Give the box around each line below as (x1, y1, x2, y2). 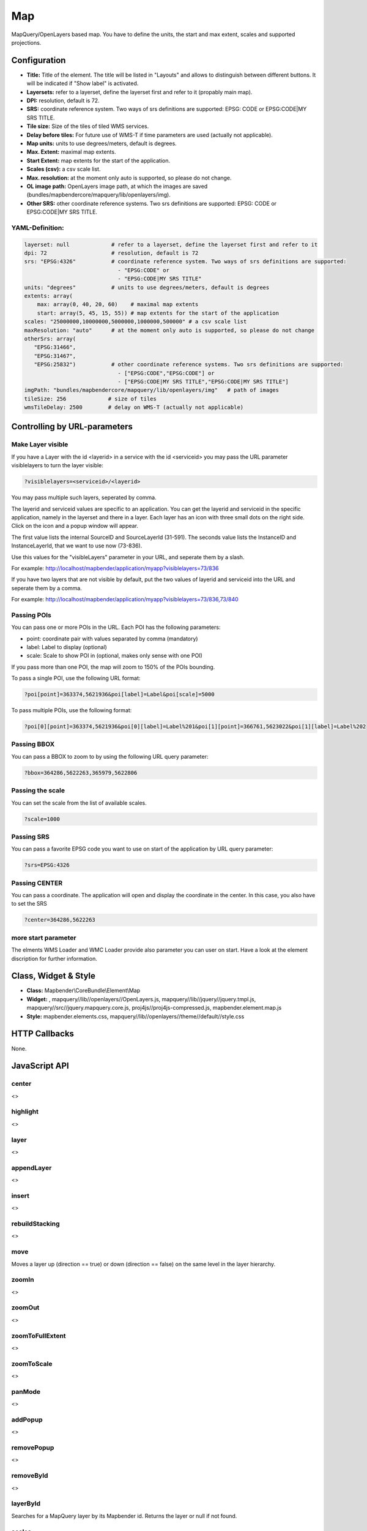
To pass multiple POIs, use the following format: (11, 707, 132, 714)
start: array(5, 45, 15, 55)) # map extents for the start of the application (37, 309, 280, 317)
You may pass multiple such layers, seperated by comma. (11, 494, 157, 502)
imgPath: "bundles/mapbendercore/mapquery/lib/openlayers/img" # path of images (24, 386, 280, 394)
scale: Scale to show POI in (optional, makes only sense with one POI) (26, 652, 203, 660)
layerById (11, 1499, 41, 1508)
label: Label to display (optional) (26, 644, 107, 650)
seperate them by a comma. (11, 584, 82, 592)
